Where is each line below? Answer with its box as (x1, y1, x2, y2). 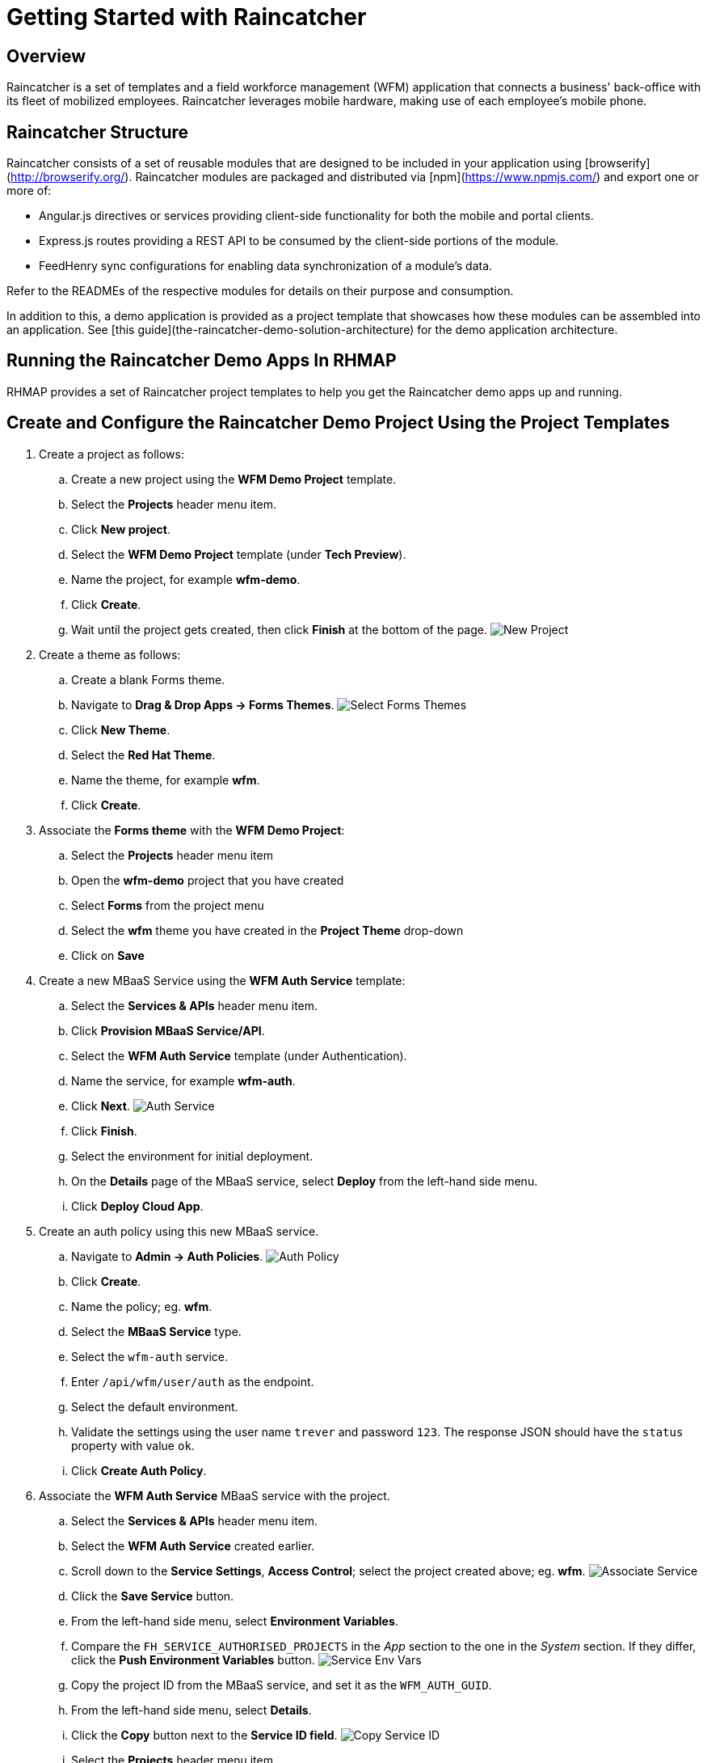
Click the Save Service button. (71, 1588, 234, 1603)
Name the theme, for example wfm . (71, 772, 260, 787)
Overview (6, 45, 86, 66)
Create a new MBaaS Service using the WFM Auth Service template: (39, 973, 406, 987)
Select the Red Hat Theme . (71, 747, 216, 762)
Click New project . (71, 522, 170, 536)
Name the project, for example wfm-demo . (71, 572, 301, 586)
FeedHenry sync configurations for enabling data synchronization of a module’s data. (39, 259, 493, 273)
